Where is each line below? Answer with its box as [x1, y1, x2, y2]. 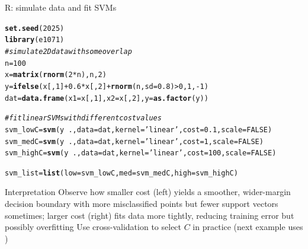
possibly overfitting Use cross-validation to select [5, 221, 182, 233]
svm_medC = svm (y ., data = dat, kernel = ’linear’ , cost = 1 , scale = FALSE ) [5, 137, 264, 146]
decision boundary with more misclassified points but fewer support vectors [5, 197, 278, 210]
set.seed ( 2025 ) [5, 24, 65, 33]
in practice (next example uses [192, 221, 303, 233]
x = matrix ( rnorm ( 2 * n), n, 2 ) [5, 71, 107, 79]
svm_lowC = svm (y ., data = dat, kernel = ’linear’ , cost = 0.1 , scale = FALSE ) [5, 125, 272, 134]
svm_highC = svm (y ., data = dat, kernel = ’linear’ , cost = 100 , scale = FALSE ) [5, 149, 277, 158]
